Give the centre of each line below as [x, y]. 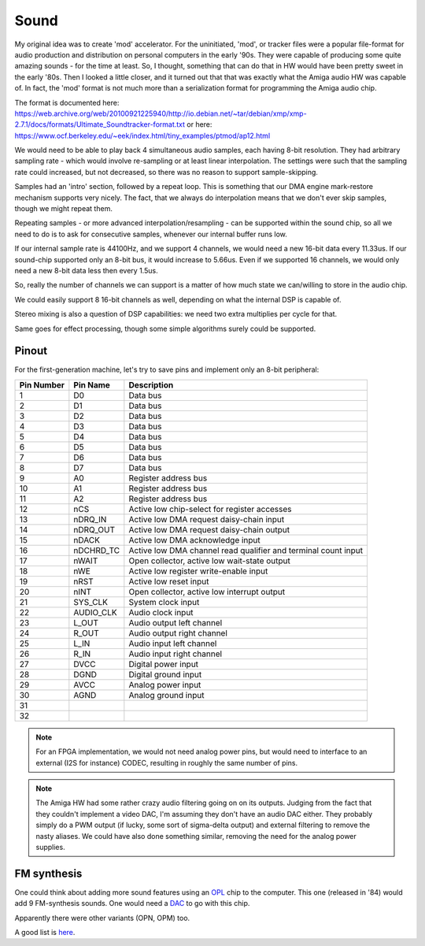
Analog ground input [166, 695]
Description [151, 384]
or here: [199, 124]
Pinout [31, 351]
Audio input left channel [173, 644]
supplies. [51, 847]
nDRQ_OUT [94, 529]
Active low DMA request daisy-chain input [207, 519]
